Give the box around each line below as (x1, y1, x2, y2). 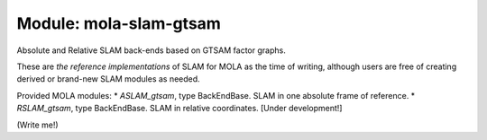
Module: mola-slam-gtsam (16, 13, 221, 33)
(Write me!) (16, 119, 59, 130)
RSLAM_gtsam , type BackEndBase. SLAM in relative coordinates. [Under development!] (16, 103, 343, 114)
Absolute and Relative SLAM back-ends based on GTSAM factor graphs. (16, 45, 286, 56)
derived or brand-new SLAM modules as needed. (16, 74, 200, 84)
